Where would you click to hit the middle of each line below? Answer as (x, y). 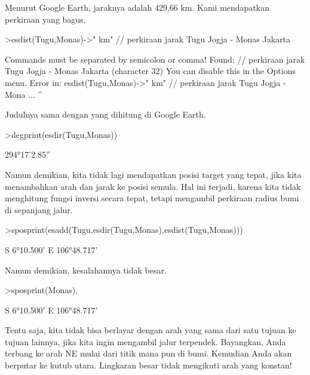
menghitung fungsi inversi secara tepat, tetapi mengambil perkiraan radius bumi (152, 198)
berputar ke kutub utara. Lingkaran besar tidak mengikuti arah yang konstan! (148, 365)
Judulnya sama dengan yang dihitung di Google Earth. (105, 114)
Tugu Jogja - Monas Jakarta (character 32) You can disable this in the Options (150, 71)
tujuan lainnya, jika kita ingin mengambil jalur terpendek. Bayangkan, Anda (145, 341)
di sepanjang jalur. (39, 209)
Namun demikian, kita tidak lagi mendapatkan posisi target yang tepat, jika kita (153, 174)
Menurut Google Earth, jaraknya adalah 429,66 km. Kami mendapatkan (137, 7)
